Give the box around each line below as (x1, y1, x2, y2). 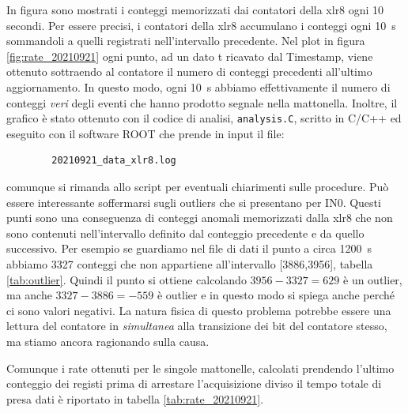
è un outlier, (343, 271, 402, 287)
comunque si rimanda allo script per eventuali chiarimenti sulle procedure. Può (6, 178, 389, 194)
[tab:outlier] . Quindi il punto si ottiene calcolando (6, 271, 247, 287)
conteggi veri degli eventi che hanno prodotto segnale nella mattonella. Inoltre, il (6, 94, 398, 111)
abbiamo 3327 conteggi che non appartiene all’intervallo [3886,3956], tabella (6, 255, 373, 272)
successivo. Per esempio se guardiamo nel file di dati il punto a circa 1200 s (6, 240, 372, 257)
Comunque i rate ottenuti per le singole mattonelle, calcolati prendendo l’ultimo (6, 359, 395, 376)
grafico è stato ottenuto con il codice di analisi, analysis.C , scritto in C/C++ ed (6, 110, 402, 126)
